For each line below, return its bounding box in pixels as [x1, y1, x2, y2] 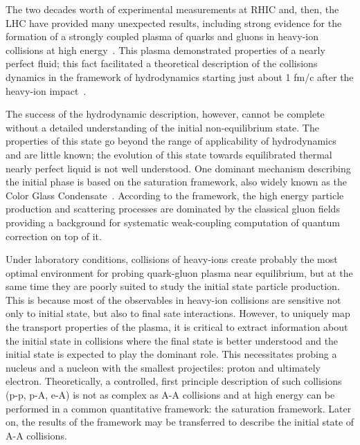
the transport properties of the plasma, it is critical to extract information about [6, 320, 348, 334]
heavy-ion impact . [6, 83, 87, 98]
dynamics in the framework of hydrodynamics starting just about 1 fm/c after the [6, 69, 354, 84]
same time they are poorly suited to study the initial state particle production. [6, 279, 340, 293]
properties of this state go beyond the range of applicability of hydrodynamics [6, 134, 336, 148]
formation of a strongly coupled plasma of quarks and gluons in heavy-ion [6, 29, 318, 44]
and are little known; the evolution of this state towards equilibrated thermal [6, 147, 332, 161]
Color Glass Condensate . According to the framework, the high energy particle [6, 188, 344, 202]
